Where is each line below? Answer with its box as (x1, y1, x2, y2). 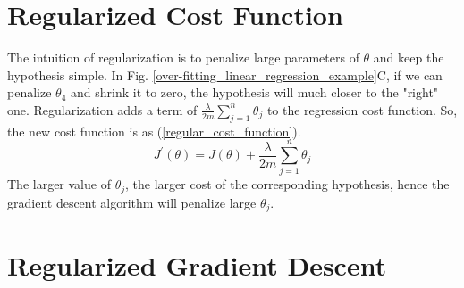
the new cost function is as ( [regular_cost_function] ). (7, 121, 301, 140)
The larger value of (7, 175, 111, 193)
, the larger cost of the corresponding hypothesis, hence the (125, 175, 450, 193)
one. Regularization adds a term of (7, 100, 198, 119)
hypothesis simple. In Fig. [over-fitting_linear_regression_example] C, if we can (7, 65, 443, 84)
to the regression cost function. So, (266, 100, 458, 119)
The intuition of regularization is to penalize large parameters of (7, 48, 359, 67)
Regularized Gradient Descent (7, 246, 387, 283)
